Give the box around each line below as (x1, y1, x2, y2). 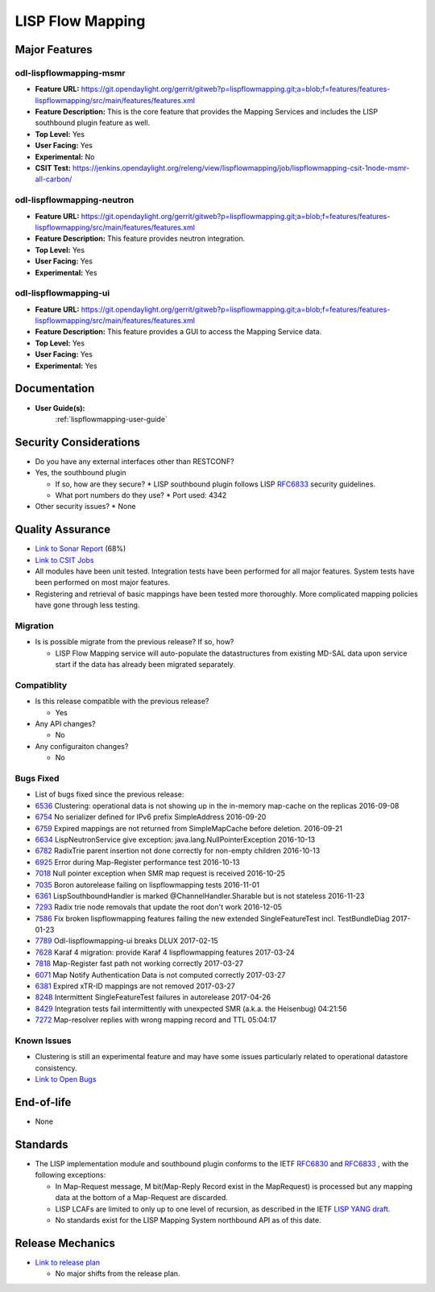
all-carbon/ (35, 174, 72, 184)
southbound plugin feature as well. (35, 118, 151, 128)
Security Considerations (14, 435, 141, 449)
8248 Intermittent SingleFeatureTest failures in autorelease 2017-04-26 (35, 992, 271, 1002)
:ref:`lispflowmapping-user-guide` (55, 414, 168, 424)
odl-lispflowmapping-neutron (14, 194, 135, 205)
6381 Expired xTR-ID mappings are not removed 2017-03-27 (35, 981, 235, 991)
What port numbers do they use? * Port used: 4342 (55, 491, 227, 499)
